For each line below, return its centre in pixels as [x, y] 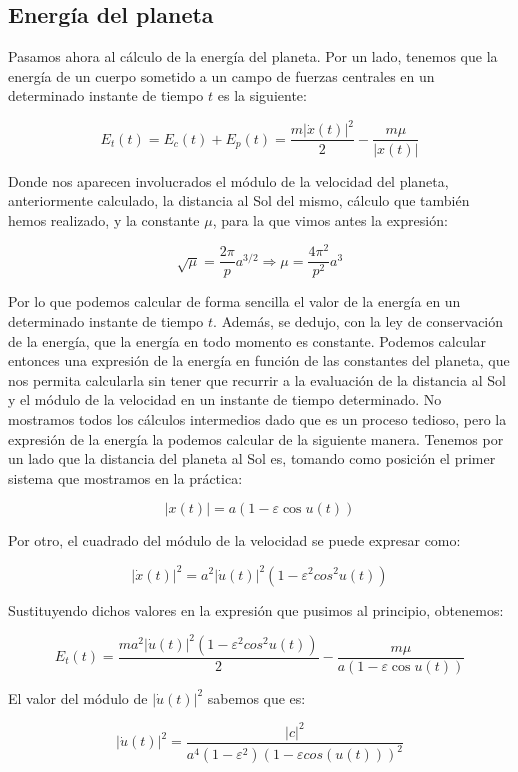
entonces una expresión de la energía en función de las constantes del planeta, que [259, 360]
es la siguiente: [262, 95]
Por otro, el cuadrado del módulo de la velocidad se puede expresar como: [234, 540]
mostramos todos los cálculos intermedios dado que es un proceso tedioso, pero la [257, 419]
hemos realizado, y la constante [104, 219]
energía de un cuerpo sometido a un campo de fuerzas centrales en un [221, 75]
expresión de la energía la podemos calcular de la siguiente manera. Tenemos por [256, 438]
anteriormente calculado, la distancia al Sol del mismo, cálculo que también [239, 200]
